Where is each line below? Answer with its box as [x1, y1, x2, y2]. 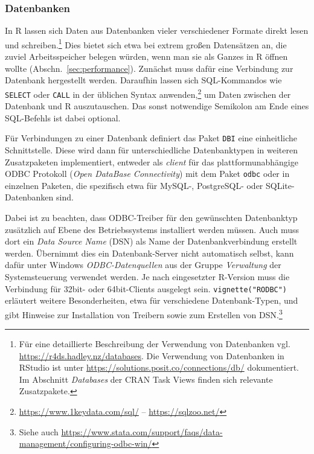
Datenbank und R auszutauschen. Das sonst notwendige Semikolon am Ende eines [5, 100, 309, 112]
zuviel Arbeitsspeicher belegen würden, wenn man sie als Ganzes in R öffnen [5, 50, 288, 63]
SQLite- [265, 179, 295, 191]
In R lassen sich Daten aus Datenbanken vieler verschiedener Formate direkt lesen [5, 24, 309, 37]
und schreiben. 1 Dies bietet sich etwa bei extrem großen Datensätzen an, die [5, 36, 287, 51]
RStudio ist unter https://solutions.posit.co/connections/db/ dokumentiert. [19, 361, 300, 374]
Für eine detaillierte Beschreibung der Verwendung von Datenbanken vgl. [19, 337, 290, 350]
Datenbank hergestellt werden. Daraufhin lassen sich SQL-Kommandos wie [5, 74, 282, 86]
